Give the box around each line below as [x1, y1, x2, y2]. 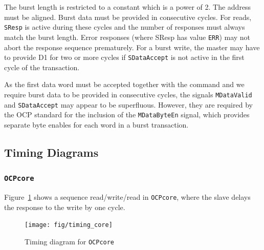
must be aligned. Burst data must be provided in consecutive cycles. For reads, [4, 11, 252, 22]
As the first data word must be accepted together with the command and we [4, 79, 245, 90]
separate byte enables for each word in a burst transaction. [4, 119, 189, 130]
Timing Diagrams [4, 144, 99, 160]
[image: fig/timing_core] [25, 221, 113, 229]
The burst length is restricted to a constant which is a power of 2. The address [4, 2, 251, 12]
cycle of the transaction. [4, 61, 80, 72]
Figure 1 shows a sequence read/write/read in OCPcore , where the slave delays [4, 192, 251, 202]
